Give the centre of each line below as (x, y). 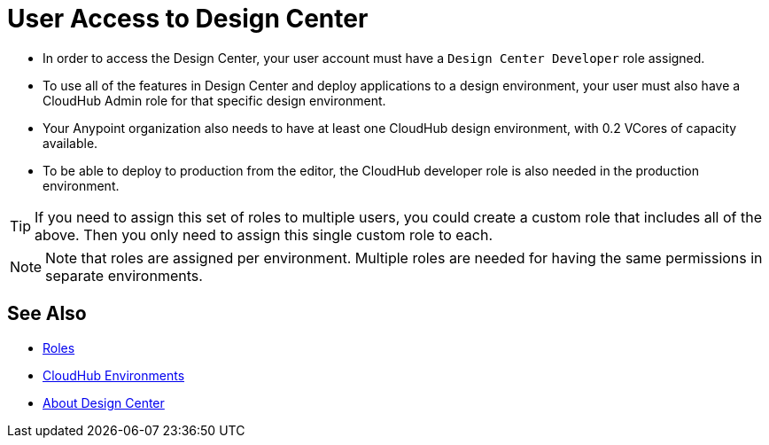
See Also (47, 314)
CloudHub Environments (114, 375)
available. (70, 143)
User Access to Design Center (188, 19)
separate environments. (124, 275)
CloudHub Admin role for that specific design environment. (214, 100)
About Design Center (104, 402)
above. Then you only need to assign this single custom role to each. (264, 234)
